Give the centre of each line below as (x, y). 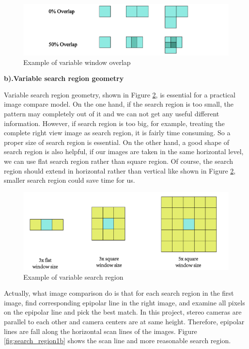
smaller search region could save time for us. (70, 180)
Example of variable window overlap (77, 62)
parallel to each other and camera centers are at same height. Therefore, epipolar (124, 321)
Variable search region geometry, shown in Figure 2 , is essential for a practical (120, 94)
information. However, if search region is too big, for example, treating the (114, 123)
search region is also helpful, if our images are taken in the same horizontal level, (124, 151)
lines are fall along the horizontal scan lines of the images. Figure (101, 331)
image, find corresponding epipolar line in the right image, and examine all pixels (124, 302)
